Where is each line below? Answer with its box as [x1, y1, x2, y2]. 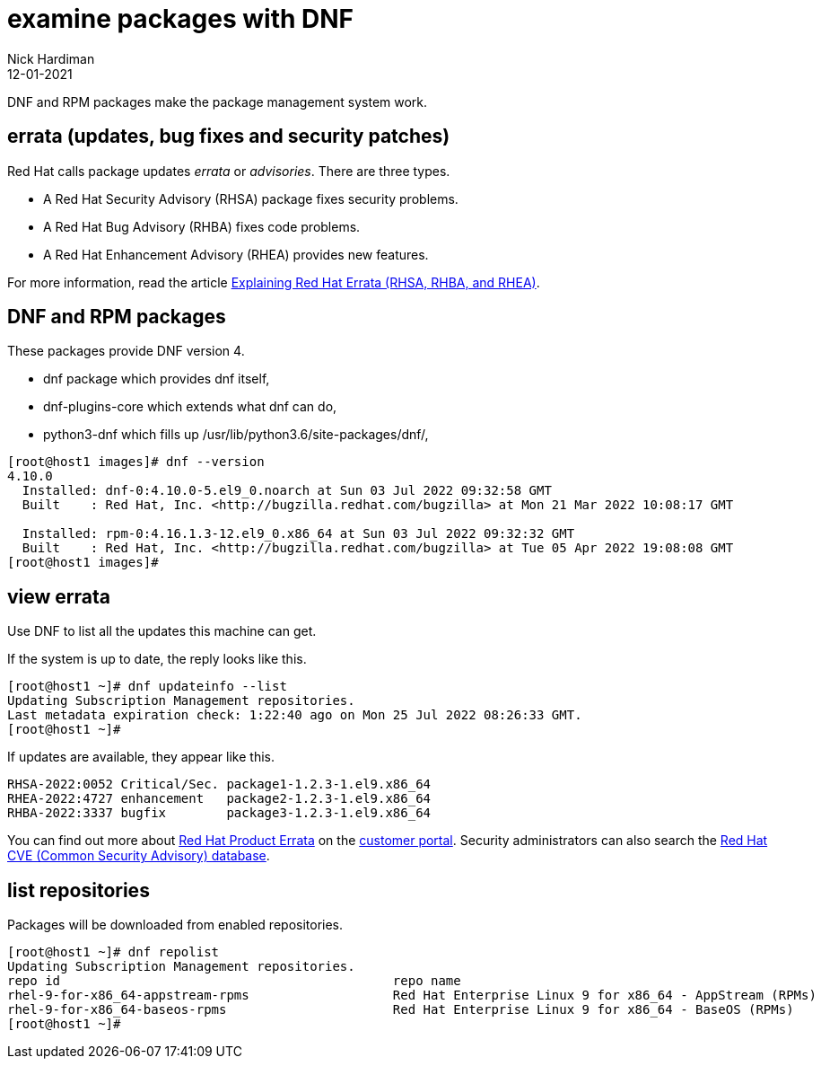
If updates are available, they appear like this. [7, 749, 275, 765]
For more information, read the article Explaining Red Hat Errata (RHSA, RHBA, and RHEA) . [7, 274, 540, 290]
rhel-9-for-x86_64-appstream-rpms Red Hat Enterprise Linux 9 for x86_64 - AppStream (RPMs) [7, 988, 817, 1003]
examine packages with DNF [7, 4, 354, 34]
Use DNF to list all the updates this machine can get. [7, 623, 317, 639]
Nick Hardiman [7, 50, 95, 66]
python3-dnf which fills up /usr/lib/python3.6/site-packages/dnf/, [43, 427, 429, 443]
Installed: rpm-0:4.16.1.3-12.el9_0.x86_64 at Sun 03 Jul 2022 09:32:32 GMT [22, 526, 575, 542]
